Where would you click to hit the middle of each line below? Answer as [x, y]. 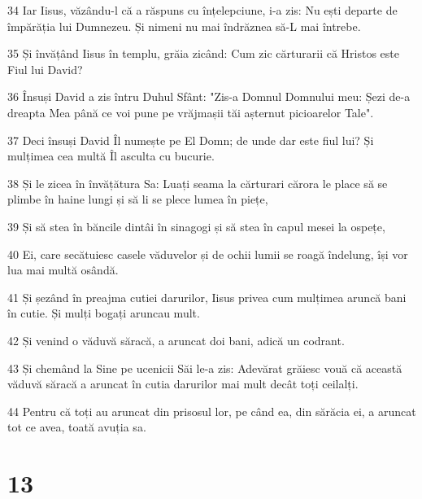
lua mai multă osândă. [63, 270]
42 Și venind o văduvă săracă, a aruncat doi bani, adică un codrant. [176, 340]
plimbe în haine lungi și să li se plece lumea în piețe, [138, 199]
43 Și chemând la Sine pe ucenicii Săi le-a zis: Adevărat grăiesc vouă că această [205, 368]
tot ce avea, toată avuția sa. [77, 427]
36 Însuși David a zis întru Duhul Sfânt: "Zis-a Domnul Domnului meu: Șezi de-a [209, 96]
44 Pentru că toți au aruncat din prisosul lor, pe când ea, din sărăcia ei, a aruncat [212, 411]
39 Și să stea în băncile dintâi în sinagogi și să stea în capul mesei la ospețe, [196, 226]
